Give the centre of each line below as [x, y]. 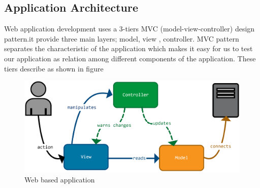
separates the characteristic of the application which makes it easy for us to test [128, 48]
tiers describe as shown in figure [54, 68]
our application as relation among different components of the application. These [130, 58]
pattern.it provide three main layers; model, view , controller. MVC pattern [122, 38]
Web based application [60, 179]
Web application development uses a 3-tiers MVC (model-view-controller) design [129, 29]
